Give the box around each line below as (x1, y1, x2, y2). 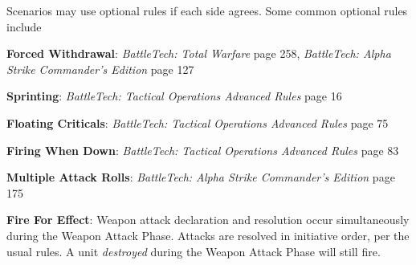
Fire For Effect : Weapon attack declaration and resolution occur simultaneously (6, 211, 410, 228)
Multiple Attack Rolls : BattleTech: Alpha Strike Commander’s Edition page (6, 169, 395, 185)
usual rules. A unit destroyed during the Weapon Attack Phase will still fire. (6, 243, 381, 259)
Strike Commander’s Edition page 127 (6, 60, 194, 77)
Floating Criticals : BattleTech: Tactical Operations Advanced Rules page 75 (6, 114, 389, 131)
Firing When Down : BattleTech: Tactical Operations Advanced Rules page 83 (6, 141, 399, 158)
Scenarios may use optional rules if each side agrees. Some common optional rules (6, 2, 408, 18)
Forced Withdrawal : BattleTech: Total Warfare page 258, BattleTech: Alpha (6, 45, 391, 62)
